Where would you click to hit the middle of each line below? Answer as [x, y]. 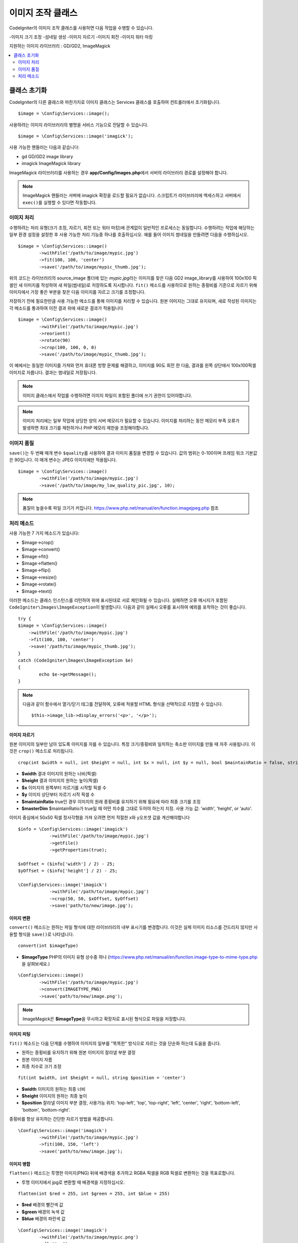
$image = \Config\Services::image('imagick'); [76, 136]
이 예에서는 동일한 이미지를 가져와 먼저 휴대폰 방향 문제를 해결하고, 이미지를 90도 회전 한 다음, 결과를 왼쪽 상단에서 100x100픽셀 [133, 365]
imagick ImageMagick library [51, 164]
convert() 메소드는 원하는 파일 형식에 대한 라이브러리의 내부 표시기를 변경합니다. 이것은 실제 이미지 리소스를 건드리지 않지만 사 [133, 927]
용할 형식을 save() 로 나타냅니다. [42, 934]
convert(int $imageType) [48, 946]
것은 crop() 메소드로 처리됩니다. [42, 751]
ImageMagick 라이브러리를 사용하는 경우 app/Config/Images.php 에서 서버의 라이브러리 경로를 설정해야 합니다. [118, 173]
